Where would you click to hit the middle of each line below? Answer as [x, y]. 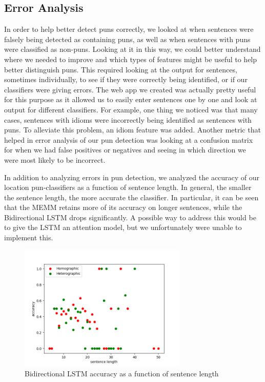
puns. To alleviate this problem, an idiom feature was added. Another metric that [132, 130]
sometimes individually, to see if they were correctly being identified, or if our [126, 79]
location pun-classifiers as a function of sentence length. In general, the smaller [128, 187]
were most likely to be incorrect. [55, 159]
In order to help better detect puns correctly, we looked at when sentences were [129, 29]
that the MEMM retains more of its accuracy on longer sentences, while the [123, 207]
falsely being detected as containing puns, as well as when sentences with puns [127, 39]
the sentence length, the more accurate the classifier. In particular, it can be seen [131, 197]
